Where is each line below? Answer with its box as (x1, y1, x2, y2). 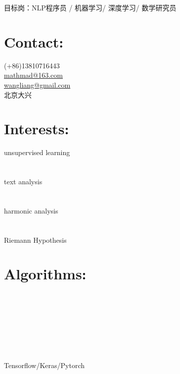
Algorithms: (4, 264, 87, 284)
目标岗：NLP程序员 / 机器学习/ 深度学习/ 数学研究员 (4, 2, 177, 12)
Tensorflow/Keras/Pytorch (4, 360, 85, 371)
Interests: (4, 118, 69, 139)
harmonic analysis (4, 205, 58, 215)
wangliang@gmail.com (4, 79, 71, 90)
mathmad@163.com (4, 70, 63, 80)
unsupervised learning (4, 147, 70, 158)
